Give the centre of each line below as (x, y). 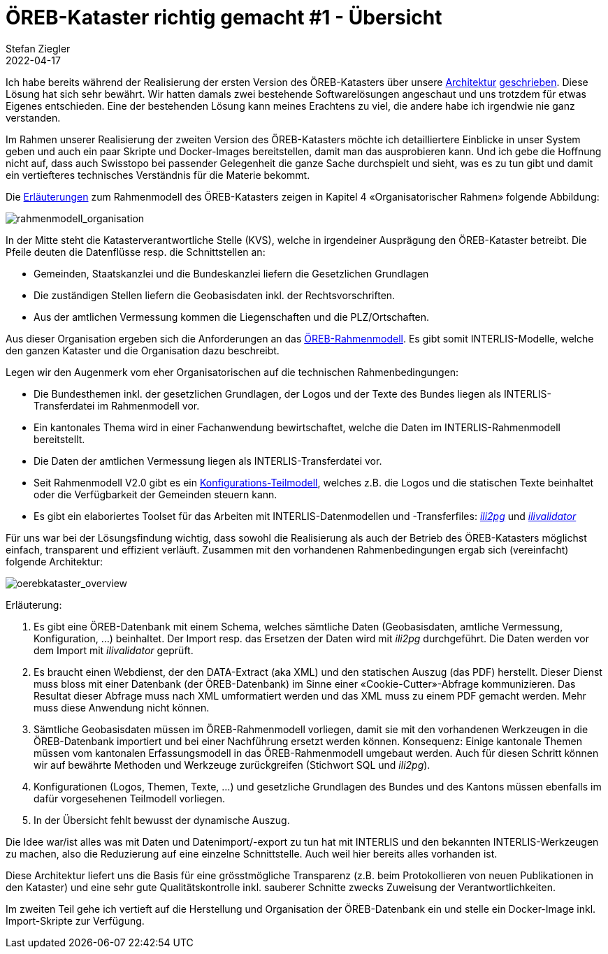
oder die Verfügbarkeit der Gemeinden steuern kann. (155, 494)
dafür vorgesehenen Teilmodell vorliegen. (129, 798)
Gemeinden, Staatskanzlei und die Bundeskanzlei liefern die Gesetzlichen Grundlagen (231, 273)
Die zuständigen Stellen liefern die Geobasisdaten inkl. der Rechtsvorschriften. (215, 295)
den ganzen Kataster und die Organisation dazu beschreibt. (143, 350)
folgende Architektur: (55, 561)
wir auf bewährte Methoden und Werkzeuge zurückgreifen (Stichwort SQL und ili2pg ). (232, 765)
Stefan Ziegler (38, 48)
